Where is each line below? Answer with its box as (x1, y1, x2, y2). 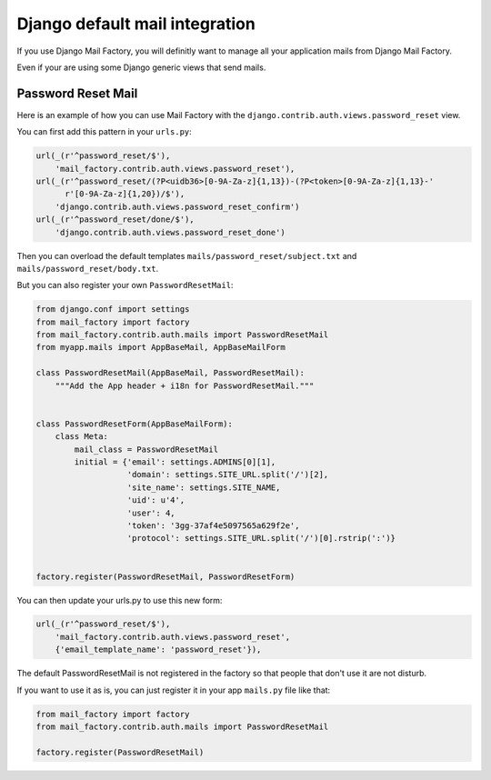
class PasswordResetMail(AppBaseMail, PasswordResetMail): (35, 368, 305, 378)
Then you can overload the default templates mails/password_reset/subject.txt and (16, 250, 357, 261)
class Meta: (55, 432, 109, 442)
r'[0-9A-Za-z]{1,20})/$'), (65, 189, 185, 199)
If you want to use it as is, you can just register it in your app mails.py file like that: (16, 685, 331, 695)
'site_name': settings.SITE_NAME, (126, 482, 281, 493)
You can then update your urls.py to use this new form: (16, 595, 223, 605)
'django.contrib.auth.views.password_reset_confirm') (55, 201, 300, 212)
